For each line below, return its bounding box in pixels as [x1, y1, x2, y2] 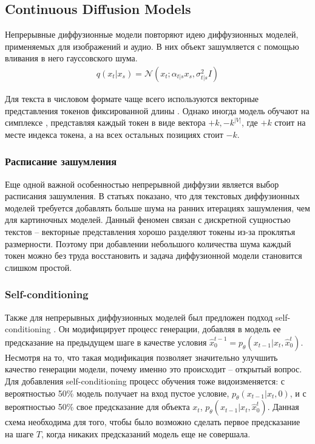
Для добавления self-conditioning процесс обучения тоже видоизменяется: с [5, 374, 285, 387]
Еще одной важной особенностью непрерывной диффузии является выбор [5, 177, 279, 190]
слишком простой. [5, 261, 72, 273]
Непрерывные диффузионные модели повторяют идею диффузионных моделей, [5, 28, 299, 41]
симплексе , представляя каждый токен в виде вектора [5, 116, 206, 129]
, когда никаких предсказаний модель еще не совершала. [41, 427, 251, 440]
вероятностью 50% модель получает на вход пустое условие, [5, 386, 229, 399]
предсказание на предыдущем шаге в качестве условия [5, 335, 207, 348]
